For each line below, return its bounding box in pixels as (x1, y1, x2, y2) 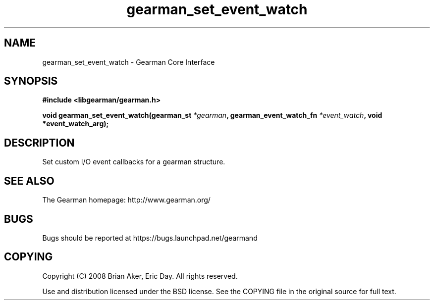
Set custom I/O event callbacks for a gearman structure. (42, 157, 225, 166)
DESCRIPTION (4, 136, 75, 149)
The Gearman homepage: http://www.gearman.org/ (42, 196, 211, 204)
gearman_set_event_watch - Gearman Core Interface (42, 57, 215, 66)
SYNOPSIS (4, 75, 58, 88)
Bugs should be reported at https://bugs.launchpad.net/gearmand (42, 233, 258, 242)
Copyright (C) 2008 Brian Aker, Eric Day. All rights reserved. (42, 271, 238, 280)
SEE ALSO (4, 174, 54, 187)
